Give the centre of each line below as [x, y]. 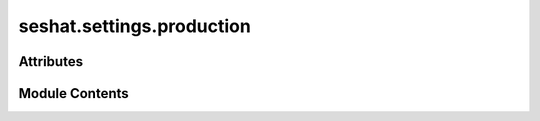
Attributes [51, 61]
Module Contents [73, 93]
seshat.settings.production [135, 26]
